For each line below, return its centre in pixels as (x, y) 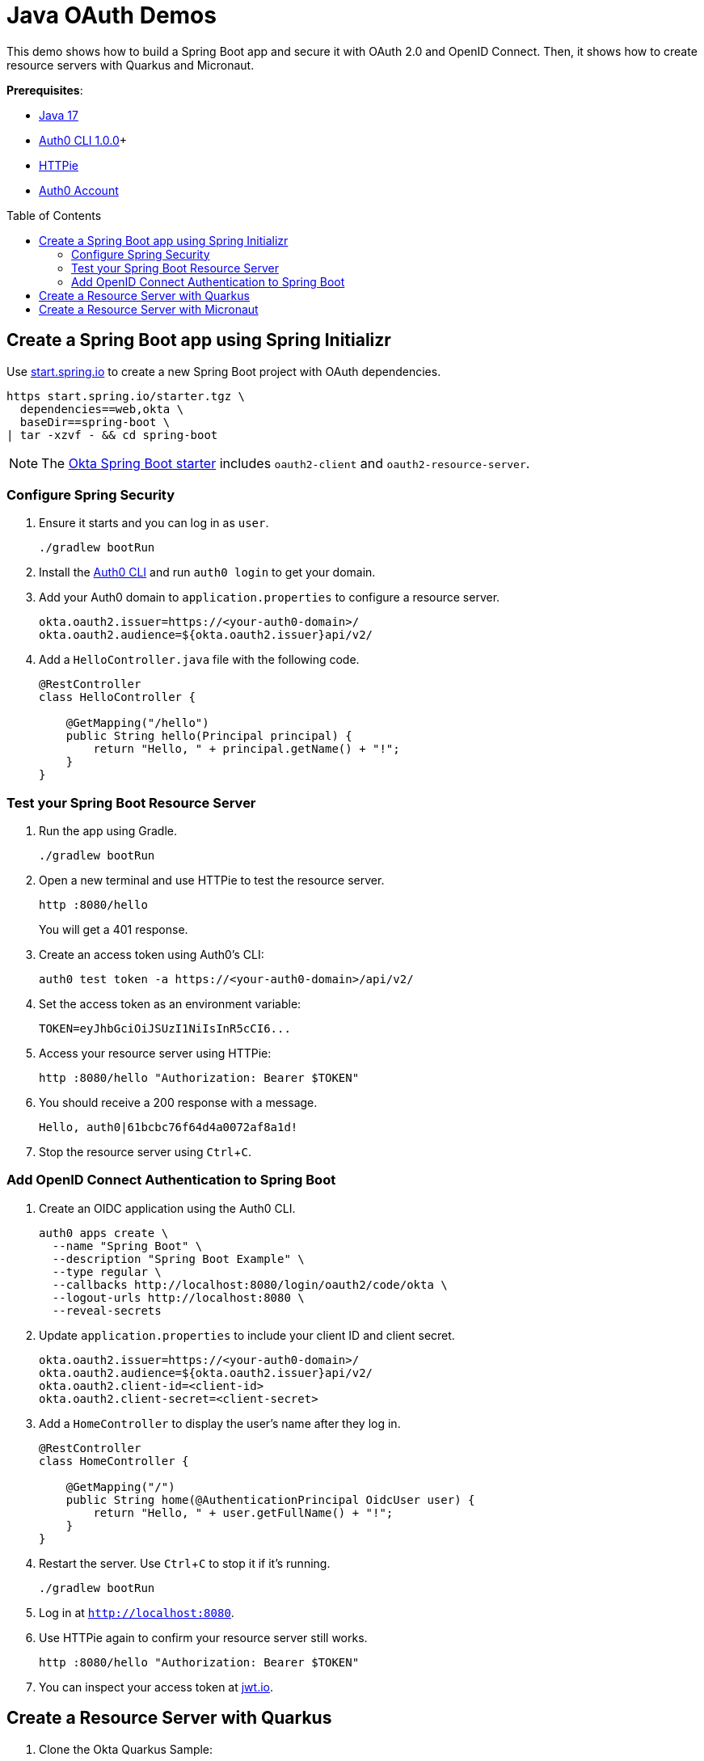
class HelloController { (117, 697)
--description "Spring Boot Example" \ (178, 1258)
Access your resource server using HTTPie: (155, 1054)
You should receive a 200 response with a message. (178, 1103)
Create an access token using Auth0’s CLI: (152, 955)
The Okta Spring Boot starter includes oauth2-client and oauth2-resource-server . (286, 463)
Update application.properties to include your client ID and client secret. (247, 1335)
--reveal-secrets (107, 1310)
